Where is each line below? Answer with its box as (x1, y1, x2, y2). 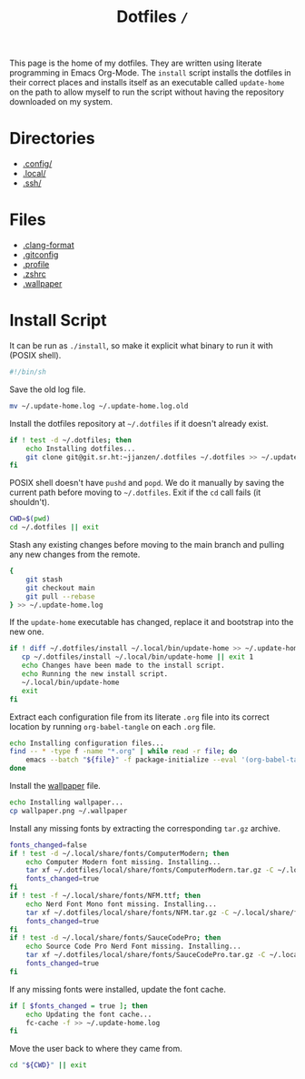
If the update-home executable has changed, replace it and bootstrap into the (9, 617, 294, 628)
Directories (9, 128, 95, 149)
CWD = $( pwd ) (9, 514, 51, 524)
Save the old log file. (9, 384, 86, 395)
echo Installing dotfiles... (25, 444, 136, 453)
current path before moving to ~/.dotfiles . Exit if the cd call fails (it (9, 487, 261, 498)
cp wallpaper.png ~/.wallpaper (9, 806, 128, 815)
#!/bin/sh (9, 368, 47, 377)
